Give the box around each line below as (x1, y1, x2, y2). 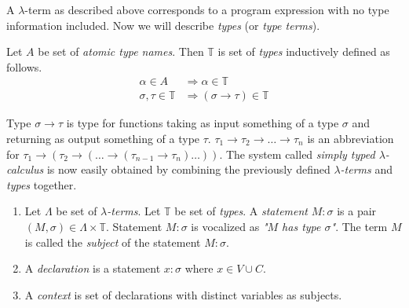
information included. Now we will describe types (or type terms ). (6, 16, 320, 33)
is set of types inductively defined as (217, 43, 390, 60)
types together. (6, 176, 77, 192)
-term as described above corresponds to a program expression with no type (24, 2, 389, 17)
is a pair (337, 203, 377, 219)
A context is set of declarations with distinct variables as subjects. (24, 286, 342, 302)
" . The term (330, 218, 388, 234)
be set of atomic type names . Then (38, 43, 204, 60)
